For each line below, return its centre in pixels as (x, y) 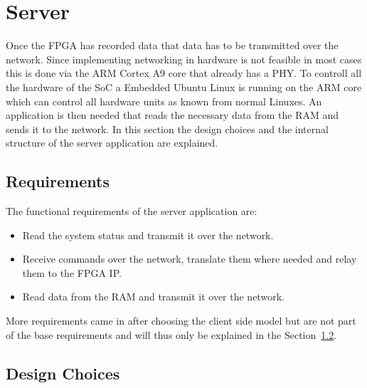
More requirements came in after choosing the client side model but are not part (181, 321)
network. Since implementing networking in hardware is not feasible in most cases (184, 59)
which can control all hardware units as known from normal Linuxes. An (164, 101)
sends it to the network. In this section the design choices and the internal (167, 129)
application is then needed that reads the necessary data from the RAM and (172, 115)
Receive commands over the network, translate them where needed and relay (190, 259)
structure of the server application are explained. (112, 143)
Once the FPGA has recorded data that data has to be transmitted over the (172, 45)
